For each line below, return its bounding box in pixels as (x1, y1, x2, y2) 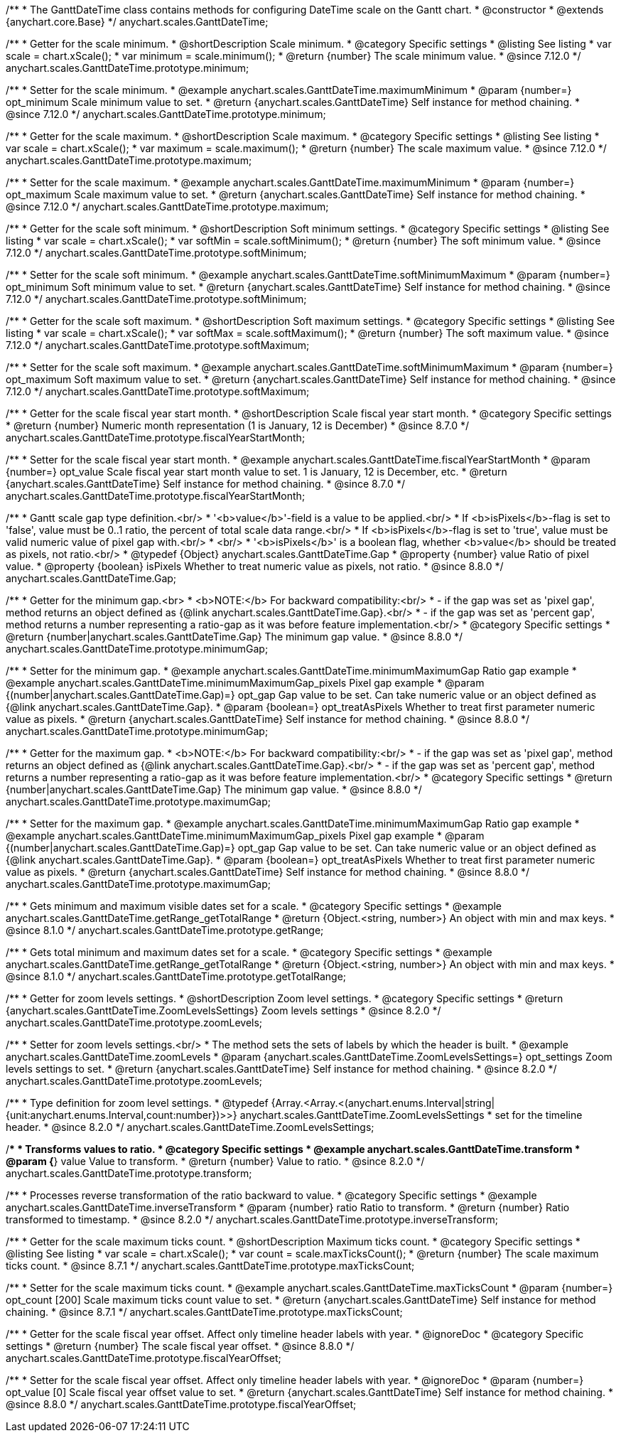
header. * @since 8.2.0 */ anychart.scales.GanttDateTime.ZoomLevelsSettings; (6, 1121, 374, 1133)
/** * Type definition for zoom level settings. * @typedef (6, 1097, 269, 1109)
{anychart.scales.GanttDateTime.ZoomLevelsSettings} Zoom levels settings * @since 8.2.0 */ (6, 1004, 441, 1016)
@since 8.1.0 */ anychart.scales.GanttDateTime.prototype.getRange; (6, 924, 324, 936)
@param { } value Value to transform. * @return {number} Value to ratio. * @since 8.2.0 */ (6, 1155, 425, 1167)
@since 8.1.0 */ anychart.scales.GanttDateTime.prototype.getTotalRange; (6, 970, 347, 982)
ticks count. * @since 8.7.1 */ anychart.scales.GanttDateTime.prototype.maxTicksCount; (6, 1260, 415, 1272)
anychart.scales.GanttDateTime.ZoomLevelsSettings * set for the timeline (239, 1109, 583, 1121)
